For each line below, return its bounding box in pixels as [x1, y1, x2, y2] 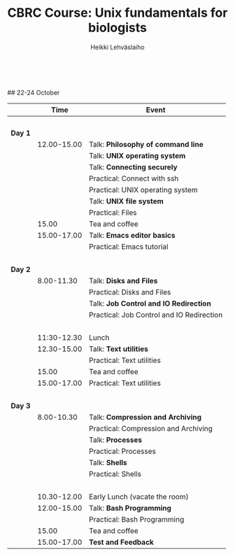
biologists [88, 20, 147, 36]
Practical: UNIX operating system [88, 185, 198, 194]
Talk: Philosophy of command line [88, 139, 204, 149]
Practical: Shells [88, 469, 142, 478]
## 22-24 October [7, 88, 60, 97]
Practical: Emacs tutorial [88, 241, 169, 251]
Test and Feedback [88, 537, 154, 547]
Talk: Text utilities [88, 344, 149, 354]
